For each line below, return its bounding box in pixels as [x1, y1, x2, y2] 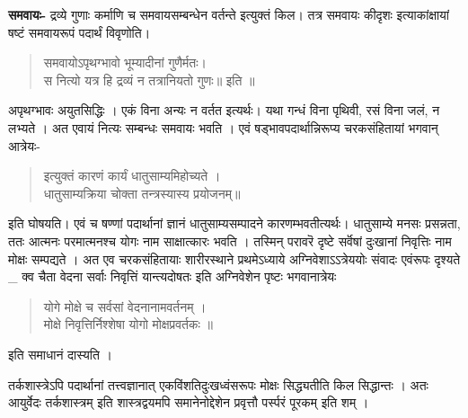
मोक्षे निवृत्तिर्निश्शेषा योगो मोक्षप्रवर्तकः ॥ [43, 315, 213, 334]
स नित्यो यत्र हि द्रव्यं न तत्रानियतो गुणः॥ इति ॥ [43, 70, 255, 89]
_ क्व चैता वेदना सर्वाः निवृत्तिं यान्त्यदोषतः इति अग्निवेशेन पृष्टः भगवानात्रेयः [8, 267, 337, 286]
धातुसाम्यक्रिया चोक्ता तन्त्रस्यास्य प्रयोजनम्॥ [43, 183, 241, 202]
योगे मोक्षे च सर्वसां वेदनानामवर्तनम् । [43, 297, 207, 316]
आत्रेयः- [8, 136, 40, 155]
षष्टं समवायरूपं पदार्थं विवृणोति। [8, 22, 151, 41]
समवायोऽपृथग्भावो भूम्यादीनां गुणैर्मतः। [43, 53, 208, 72]
